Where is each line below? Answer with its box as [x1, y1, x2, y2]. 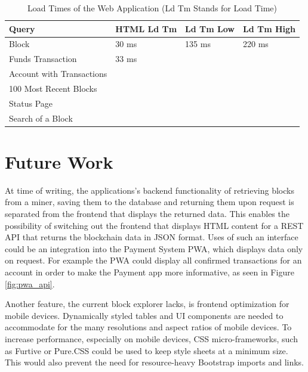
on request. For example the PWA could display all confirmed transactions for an [5, 254, 302, 266]
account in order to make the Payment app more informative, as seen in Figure [5, 266, 294, 278]
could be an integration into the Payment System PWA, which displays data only [5, 242, 303, 255]
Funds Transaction [9, 52, 77, 65]
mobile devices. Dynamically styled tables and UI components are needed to [5, 309, 284, 321]
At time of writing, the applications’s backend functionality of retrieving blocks [5, 184, 294, 196]
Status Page [9, 97, 53, 109]
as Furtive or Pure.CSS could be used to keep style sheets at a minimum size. [5, 344, 288, 356]
